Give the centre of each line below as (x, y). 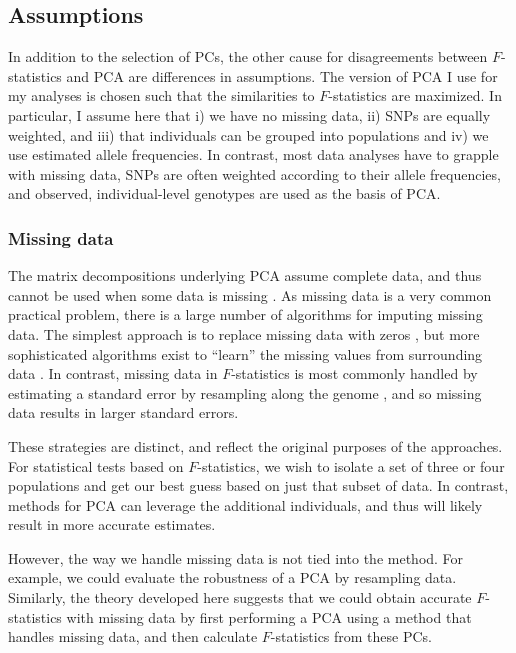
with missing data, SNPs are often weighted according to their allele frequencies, (254, 173)
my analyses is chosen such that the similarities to (161, 95)
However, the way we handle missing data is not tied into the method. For (236, 557)
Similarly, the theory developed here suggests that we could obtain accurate (240, 597)
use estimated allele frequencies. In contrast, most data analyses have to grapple (253, 154)
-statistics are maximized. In (415, 95)
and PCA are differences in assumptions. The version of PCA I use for (282, 75)
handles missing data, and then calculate (133, 636)
